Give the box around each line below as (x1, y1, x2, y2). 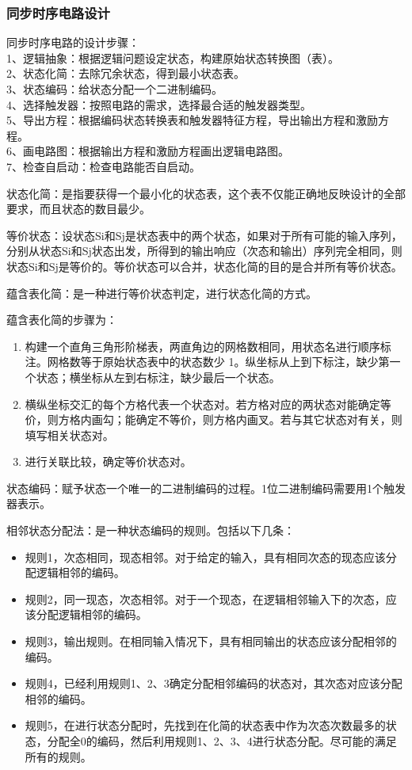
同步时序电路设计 (6, 2, 110, 22)
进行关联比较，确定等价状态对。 (25, 453, 192, 470)
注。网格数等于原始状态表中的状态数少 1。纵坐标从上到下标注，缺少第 (25, 353, 390, 370)
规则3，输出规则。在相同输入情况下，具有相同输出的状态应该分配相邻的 (25, 633, 397, 650)
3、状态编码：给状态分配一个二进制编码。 (6, 81, 223, 97)
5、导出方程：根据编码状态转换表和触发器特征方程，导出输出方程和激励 (6, 112, 378, 128)
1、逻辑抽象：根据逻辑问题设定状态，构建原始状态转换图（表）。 (6, 49, 339, 66)
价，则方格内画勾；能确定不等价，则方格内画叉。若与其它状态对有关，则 (25, 411, 402, 428)
